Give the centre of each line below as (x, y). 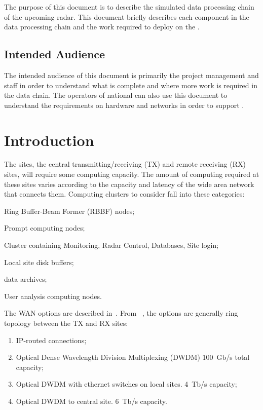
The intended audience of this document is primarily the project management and (131, 75)
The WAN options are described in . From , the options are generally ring (121, 313)
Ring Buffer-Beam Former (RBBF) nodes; (69, 211)
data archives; (26, 279)
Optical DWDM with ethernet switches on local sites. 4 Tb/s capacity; (126, 384)
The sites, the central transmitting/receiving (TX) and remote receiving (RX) (125, 164)
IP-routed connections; (51, 340)
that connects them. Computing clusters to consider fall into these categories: (124, 194)
